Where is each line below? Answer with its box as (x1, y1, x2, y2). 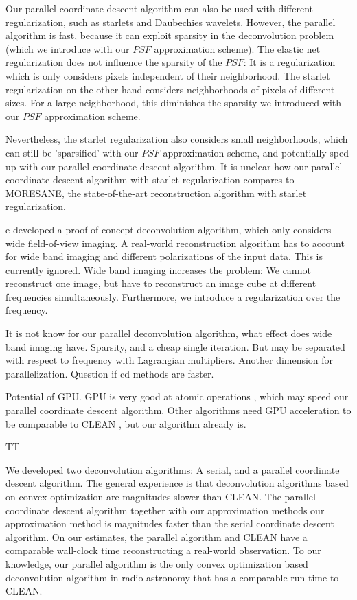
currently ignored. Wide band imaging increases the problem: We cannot (5, 262, 311, 277)
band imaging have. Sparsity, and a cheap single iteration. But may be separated (5, 339, 345, 354)
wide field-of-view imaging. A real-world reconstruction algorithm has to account (5, 235, 345, 250)
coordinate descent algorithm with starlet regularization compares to (5, 172, 295, 187)
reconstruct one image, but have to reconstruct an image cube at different (5, 276, 316, 290)
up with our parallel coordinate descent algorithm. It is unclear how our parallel (5, 159, 343, 173)
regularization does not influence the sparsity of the (5, 55, 222, 69)
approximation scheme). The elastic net (154, 41, 321, 56)
